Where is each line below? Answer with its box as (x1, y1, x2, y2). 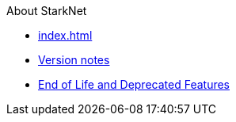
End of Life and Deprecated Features (38, 78, 230, 91)
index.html (38, 29, 93, 42)
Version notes (38, 53, 110, 67)
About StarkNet (6, 4, 87, 17)
